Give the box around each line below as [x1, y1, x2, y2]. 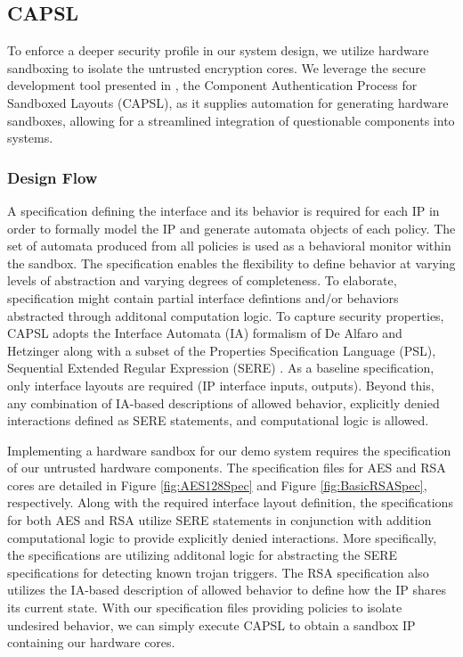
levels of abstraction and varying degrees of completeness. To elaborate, [7, 271, 397, 290]
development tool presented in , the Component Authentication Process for [7, 76, 418, 94]
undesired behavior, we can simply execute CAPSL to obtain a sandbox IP [7, 615, 416, 634]
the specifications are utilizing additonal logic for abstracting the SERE [7, 546, 398, 564]
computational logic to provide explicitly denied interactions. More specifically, [7, 528, 437, 546]
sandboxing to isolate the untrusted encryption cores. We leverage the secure [7, 58, 426, 77]
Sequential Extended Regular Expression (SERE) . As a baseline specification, [7, 358, 435, 377]
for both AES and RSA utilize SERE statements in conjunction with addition [7, 511, 432, 530]
